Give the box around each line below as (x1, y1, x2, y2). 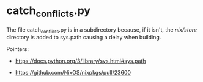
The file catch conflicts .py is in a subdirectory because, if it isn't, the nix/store (6, 26, 197, 35)
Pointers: (6, 46, 29, 53)
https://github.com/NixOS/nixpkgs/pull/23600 (15, 69, 131, 77)
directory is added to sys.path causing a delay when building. (6, 34, 161, 41)
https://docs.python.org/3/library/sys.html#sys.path (15, 57, 146, 64)
